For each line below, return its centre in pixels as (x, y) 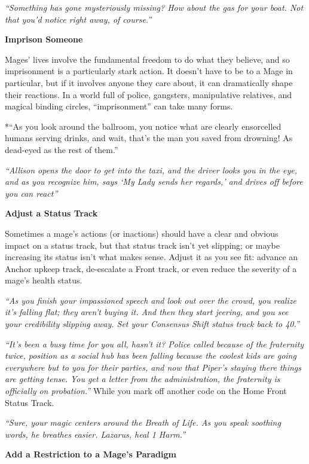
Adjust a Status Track (51, 213)
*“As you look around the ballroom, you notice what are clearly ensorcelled (143, 126)
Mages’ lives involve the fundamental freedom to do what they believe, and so (147, 59)
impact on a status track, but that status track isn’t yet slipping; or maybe (142, 245)
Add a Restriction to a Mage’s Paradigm (91, 454)
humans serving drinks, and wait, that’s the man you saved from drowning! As (149, 138)
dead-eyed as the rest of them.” (62, 149)
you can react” (31, 193)
